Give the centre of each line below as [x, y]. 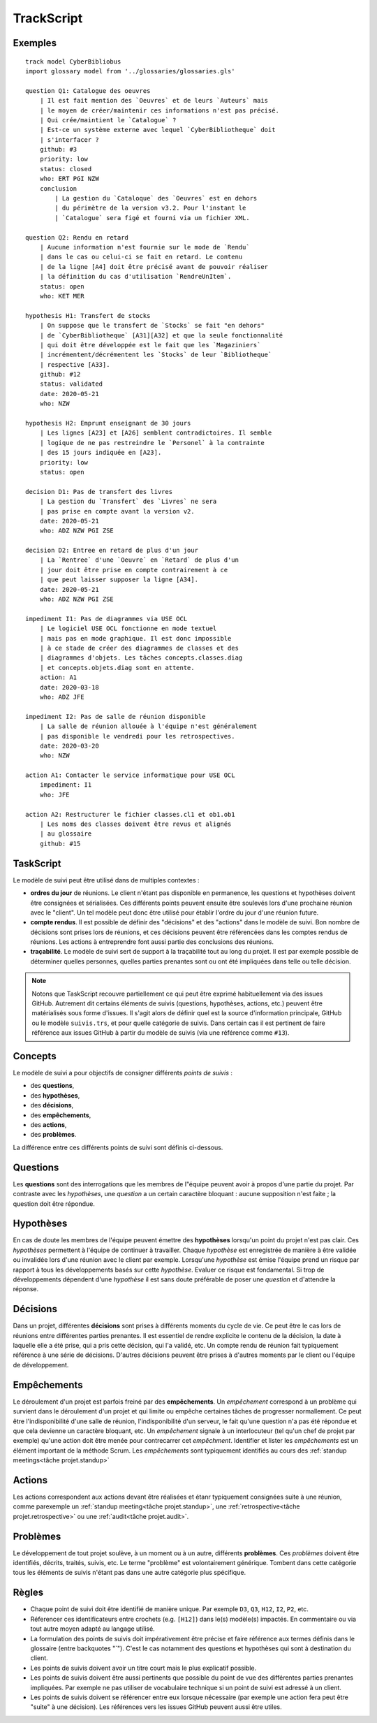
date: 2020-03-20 [69, 746]
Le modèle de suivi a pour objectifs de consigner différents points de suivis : [123, 1073]
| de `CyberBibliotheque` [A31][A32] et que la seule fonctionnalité [161, 335]
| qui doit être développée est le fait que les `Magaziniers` [150, 345]
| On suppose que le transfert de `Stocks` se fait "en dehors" [152, 326]
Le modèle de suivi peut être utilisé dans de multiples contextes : [106, 880]
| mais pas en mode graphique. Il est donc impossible [135, 638]
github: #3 [58, 150]
